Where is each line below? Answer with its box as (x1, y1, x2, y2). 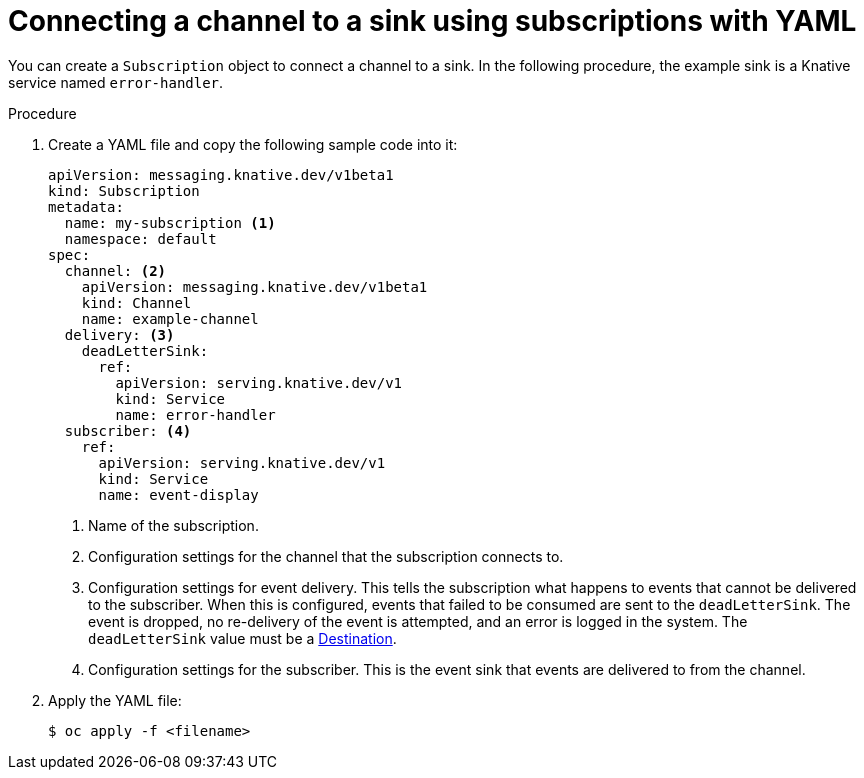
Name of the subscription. (88, 516, 259, 534)
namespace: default (64, 230, 217, 247)
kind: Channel (81, 294, 192, 311)
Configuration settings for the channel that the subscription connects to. (88, 547, 564, 565)
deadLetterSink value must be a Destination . (88, 629, 397, 647)
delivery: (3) (64, 326, 175, 343)
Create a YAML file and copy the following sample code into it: (48, 135, 458, 153)
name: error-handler (115, 406, 276, 423)
